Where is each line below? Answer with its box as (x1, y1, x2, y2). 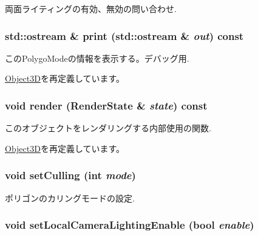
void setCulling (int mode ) (5, 168, 136, 183)
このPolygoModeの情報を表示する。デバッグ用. (5, 51, 189, 64)
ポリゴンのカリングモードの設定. (5, 191, 135, 204)
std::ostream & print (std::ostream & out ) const (5, 28, 244, 43)
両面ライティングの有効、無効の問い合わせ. (5, 2, 177, 15)
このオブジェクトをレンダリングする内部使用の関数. (5, 122, 211, 134)
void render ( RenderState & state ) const (5, 97, 208, 113)
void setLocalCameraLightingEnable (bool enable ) (5, 217, 254, 232)
